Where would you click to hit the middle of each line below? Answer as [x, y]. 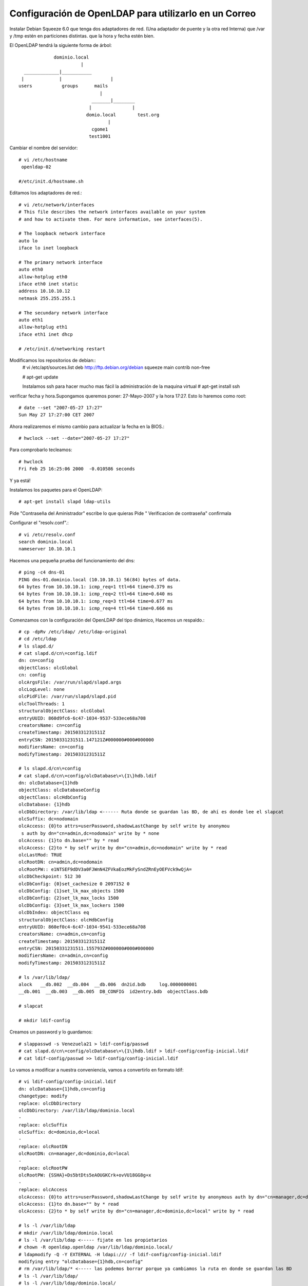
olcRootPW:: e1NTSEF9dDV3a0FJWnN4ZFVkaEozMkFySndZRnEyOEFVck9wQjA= [105, 869]
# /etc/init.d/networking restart [62, 349]
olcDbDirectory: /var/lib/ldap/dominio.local [77, 1110]
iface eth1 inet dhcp [46, 334]
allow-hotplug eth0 [43, 277]
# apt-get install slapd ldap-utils [65, 502]
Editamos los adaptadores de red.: [46, 193]
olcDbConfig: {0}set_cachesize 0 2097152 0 [74, 884]
